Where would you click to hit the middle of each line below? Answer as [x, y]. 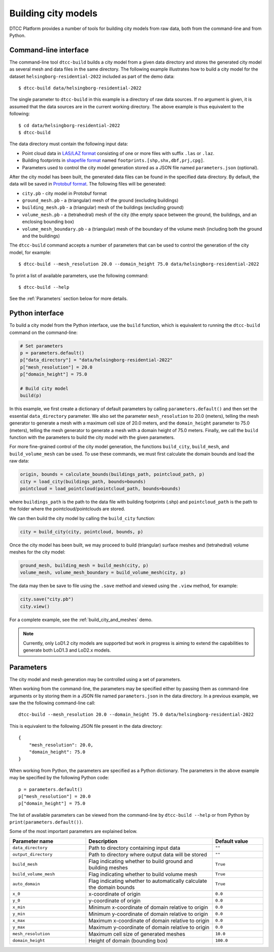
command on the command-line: [44, 332]
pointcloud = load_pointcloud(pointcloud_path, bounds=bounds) [100, 488]
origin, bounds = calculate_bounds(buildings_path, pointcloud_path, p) [112, 474]
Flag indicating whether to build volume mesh [143, 874]
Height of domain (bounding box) [128, 940]
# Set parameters [42, 346]
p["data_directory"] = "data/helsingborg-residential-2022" [96, 360]
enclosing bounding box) [48, 222]
